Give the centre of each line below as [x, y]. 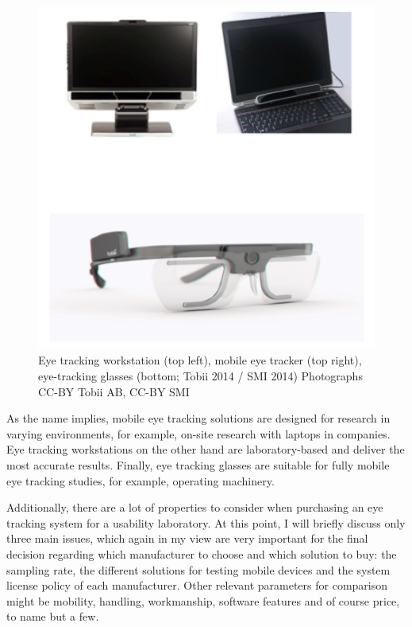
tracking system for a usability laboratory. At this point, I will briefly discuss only [206, 522]
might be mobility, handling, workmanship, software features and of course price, [203, 600]
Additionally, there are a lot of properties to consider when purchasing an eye [195, 507]
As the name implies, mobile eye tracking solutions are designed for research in [198, 418]
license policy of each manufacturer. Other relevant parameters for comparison [197, 585]
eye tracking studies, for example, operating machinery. [141, 480]
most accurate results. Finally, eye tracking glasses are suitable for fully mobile [198, 464]
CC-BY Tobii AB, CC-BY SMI [114, 391]
